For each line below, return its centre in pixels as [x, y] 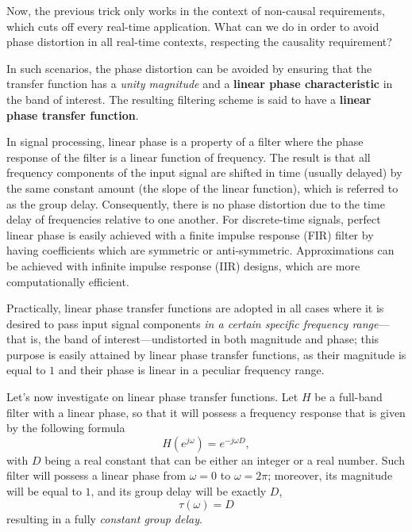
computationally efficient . [68, 281]
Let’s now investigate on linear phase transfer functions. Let [152, 397]
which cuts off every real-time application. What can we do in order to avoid [193, 26]
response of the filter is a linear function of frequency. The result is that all [189, 157]
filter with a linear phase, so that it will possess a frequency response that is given [206, 412]
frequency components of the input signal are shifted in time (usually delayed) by [204, 172]
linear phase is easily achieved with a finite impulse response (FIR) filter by [190, 234]
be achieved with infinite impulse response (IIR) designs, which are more [183, 265]
